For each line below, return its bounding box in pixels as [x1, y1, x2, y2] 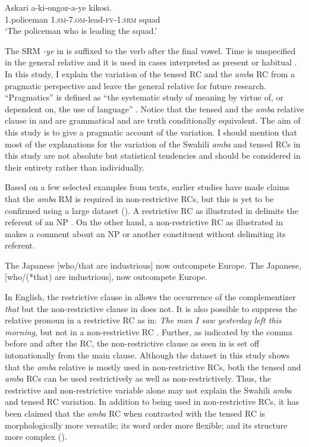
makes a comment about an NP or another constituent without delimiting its [5, 227, 286, 240]
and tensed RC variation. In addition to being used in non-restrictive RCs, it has [5, 395, 299, 408]
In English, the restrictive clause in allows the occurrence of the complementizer [5, 291, 296, 303]
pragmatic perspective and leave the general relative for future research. [5, 79, 266, 92]
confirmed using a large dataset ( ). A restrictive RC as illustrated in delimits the [5, 204, 298, 216]
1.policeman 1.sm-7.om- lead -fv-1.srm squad [5, 12, 160, 25]
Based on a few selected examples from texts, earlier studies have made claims [5, 181, 290, 193]
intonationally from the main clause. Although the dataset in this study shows [5, 349, 290, 361]
